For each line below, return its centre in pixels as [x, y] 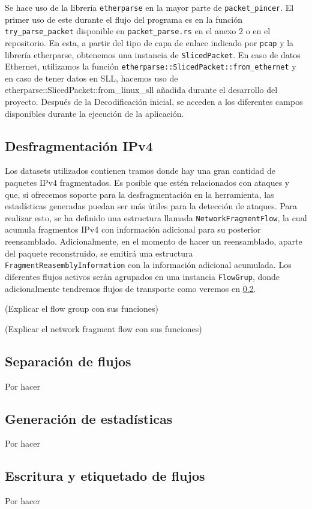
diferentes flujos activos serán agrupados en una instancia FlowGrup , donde [142, 276]
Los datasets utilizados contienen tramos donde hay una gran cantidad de [140, 171]
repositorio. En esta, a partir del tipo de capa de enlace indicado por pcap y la [149, 42]
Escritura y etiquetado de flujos [105, 476]
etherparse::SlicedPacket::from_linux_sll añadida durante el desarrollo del [141, 90]
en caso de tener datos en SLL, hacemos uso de [91, 78]
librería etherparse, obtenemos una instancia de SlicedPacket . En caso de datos [153, 54]
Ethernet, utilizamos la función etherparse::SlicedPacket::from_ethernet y [151, 66]
